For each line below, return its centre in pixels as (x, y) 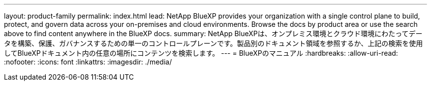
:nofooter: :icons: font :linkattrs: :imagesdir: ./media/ (88, 62)
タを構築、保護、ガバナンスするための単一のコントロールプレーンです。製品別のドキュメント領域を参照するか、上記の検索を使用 (214, 43)
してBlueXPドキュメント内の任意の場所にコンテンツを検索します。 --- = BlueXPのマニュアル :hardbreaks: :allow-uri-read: (201, 53)
